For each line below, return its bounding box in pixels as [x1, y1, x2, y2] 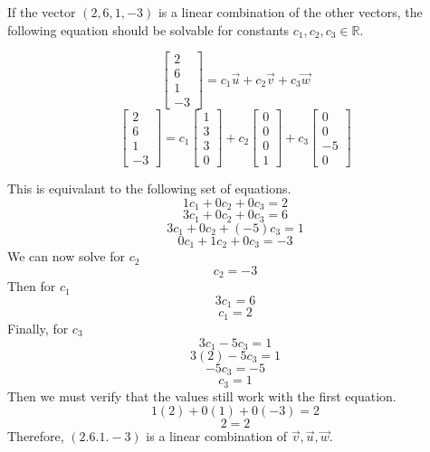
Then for [7, 277, 56, 296]
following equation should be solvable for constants [7, 20, 290, 39]
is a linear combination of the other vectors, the [158, 3, 423, 21]
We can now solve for [7, 247, 125, 266]
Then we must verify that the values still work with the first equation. [7, 386, 397, 405]
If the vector [7, 3, 76, 21]
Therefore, [7, 427, 64, 446]
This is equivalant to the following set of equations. [7, 179, 291, 198]
